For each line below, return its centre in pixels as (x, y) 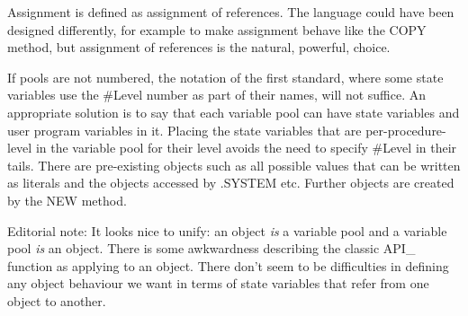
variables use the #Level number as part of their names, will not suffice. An (217, 95)
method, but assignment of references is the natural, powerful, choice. (199, 47)
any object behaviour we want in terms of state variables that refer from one (218, 283)
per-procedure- (406, 130)
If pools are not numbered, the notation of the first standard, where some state (225, 77)
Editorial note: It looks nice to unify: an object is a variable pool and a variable (227, 230)
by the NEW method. (67, 200)
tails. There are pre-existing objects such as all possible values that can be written (234, 165)
